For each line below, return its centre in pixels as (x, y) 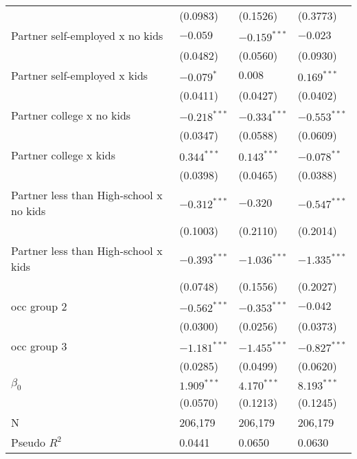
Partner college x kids (63, 155)
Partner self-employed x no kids (87, 35)
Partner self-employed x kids (80, 75)
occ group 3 (39, 346)
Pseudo (28, 443)
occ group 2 (39, 306)
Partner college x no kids (71, 115)
